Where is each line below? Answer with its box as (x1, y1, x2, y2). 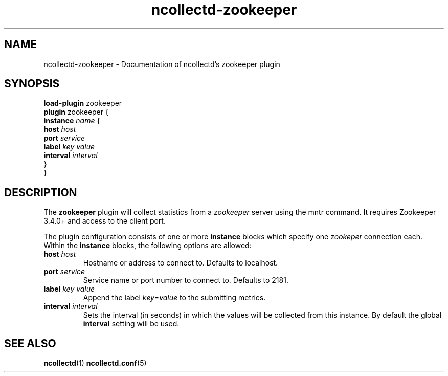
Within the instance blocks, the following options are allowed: (43, 241, 252, 250)
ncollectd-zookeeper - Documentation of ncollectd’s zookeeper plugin (43, 59, 280, 69)
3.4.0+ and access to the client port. (43, 216, 166, 226)
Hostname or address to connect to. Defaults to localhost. (83, 258, 278, 268)
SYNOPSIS (4, 77, 60, 91)
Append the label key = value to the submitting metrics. (83, 293, 266, 302)
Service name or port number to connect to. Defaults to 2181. (83, 276, 288, 285)
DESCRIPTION (4, 186, 77, 199)
